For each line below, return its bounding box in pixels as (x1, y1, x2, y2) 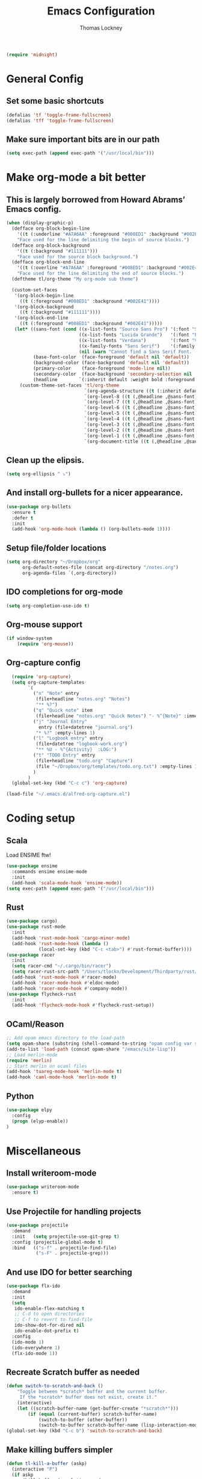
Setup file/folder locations (6, 543, 106, 553)
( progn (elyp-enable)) (11, 1118, 69, 1124)
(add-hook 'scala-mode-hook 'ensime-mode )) (11, 879, 122, 886)
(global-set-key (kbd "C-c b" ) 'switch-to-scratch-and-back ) (6, 1428, 163, 1434)
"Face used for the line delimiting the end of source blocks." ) (17, 270, 185, 277)
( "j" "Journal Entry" (32, 718, 87, 724)
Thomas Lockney (79, 24, 123, 31)
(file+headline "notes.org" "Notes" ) (35, 696, 130, 702)
